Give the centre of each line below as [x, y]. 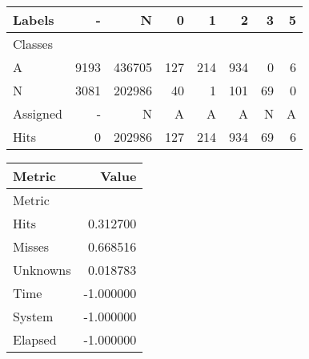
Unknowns [42, 270]
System [33, 316]
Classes [33, 44]
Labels [34, 20]
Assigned [38, 113]
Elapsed [35, 339]
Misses [31, 246]
